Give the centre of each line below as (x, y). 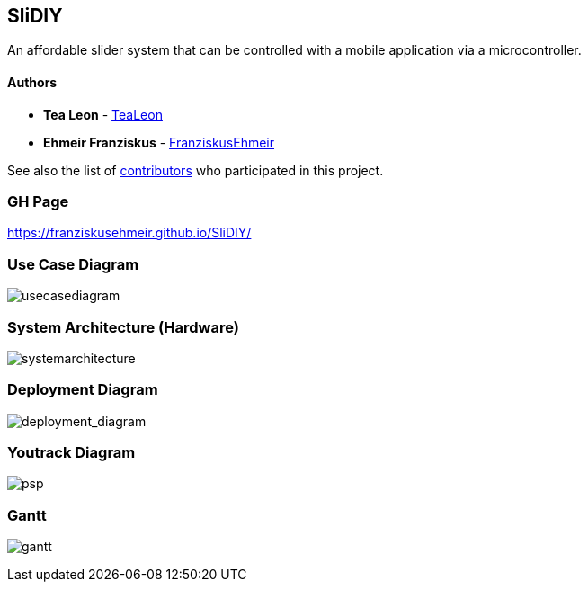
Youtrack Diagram (71, 453)
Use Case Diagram (73, 264)
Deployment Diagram (83, 390)
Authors (32, 83)
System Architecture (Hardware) (123, 327)
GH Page (38, 202)
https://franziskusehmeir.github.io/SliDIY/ (129, 233)
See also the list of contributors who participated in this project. (196, 170)
